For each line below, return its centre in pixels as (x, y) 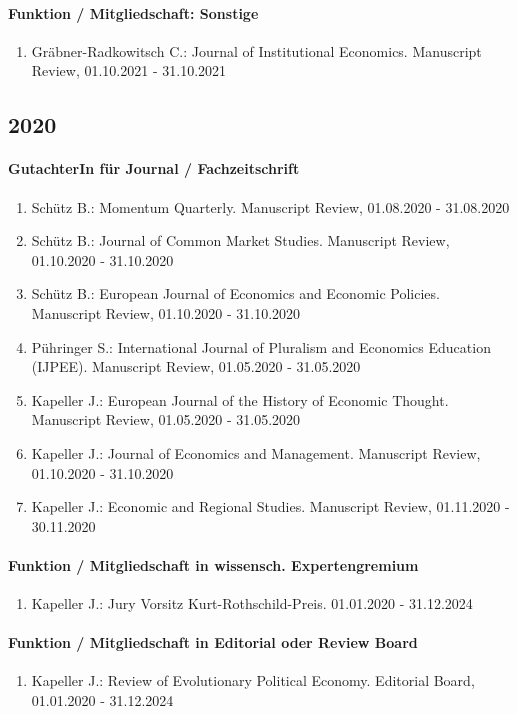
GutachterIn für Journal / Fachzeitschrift (154, 168)
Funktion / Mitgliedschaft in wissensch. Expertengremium (213, 564)
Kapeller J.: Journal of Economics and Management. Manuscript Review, (256, 452)
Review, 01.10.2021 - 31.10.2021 (129, 70)
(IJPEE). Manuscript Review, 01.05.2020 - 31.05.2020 (196, 366)
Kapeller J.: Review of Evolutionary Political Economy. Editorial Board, (253, 680)
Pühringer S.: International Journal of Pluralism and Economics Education (261, 346)
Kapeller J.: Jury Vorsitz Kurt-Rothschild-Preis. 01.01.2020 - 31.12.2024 (252, 603)
